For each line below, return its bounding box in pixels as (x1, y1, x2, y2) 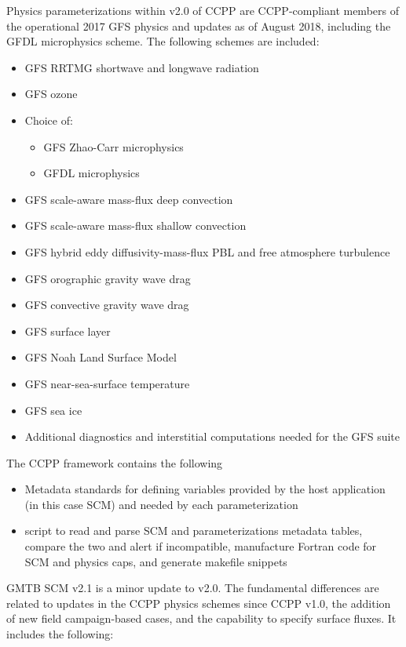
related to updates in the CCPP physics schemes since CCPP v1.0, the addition (6, 594, 391, 611)
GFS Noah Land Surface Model (24, 349, 177, 365)
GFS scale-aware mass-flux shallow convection (24, 217, 247, 234)
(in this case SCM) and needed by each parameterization (24, 496, 298, 512)
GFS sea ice (24, 402, 82, 418)
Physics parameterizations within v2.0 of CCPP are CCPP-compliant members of (6, 2, 399, 18)
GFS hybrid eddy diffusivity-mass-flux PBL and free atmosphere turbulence (24, 243, 390, 260)
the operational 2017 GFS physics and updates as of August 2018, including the (6, 17, 391, 34)
